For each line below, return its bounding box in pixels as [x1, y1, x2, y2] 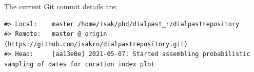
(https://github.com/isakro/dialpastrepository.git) [4, 40, 188, 48]
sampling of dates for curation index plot [4, 60, 155, 68]
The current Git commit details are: [4, 1, 117, 11]
